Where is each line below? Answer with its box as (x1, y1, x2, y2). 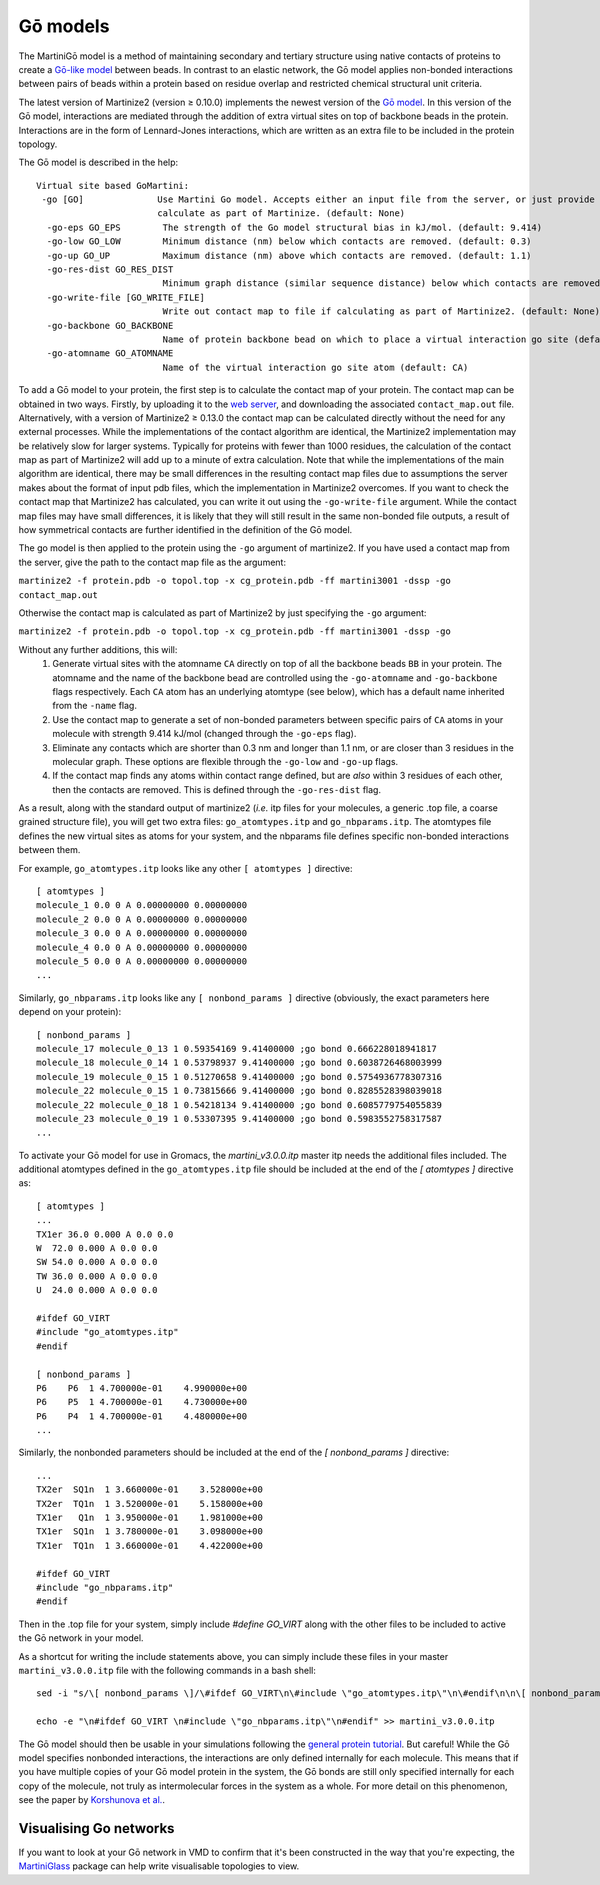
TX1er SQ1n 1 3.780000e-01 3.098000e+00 (36, 1526, 264, 1537)
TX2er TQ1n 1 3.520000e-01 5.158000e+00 (36, 1498, 264, 1509)
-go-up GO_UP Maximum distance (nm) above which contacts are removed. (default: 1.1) (46, 250, 532, 261)
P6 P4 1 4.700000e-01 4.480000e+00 (36, 1410, 248, 1422)
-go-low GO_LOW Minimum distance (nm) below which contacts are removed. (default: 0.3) (46, 236, 532, 247)
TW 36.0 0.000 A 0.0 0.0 (36, 1270, 158, 1282)
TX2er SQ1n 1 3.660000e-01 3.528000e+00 (36, 1484, 264, 1495)
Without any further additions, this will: (18, 643, 178, 655)
